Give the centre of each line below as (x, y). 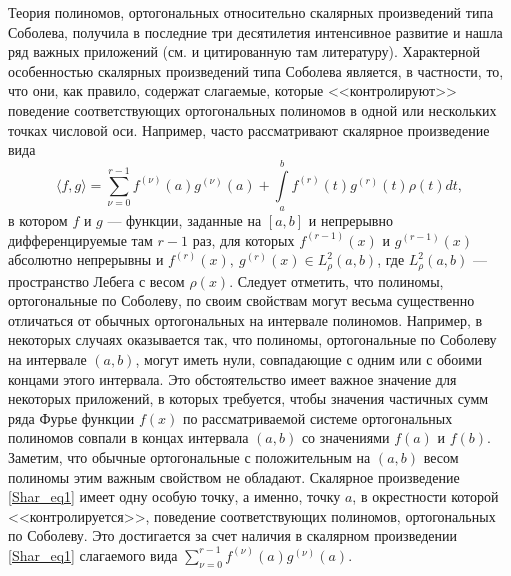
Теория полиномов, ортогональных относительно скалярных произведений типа (251, 12)
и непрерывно (350, 219)
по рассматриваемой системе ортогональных (317, 417)
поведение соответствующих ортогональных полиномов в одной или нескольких (252, 109)
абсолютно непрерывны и (86, 259)
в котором (38, 219)
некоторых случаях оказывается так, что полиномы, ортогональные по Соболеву (252, 339)
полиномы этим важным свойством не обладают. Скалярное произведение (234, 476)
